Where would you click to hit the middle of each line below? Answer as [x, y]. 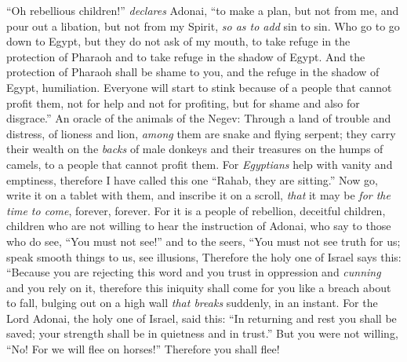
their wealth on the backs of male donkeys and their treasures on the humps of [195, 149]
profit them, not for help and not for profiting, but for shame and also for [183, 102]
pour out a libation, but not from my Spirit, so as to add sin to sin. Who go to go [203, 26]
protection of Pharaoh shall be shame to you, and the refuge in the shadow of [193, 72]
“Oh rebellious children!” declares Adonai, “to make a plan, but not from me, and [203, 10]
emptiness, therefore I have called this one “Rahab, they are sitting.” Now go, [192, 179]
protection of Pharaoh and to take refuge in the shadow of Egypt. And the [186, 56]
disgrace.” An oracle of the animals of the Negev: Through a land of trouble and [199, 118]
